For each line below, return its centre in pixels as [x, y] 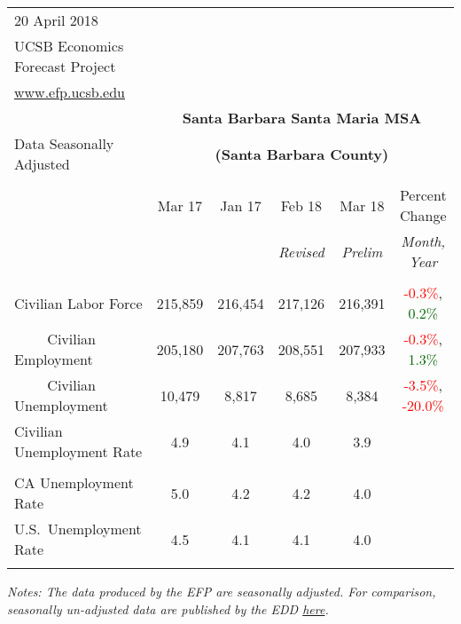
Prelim [362, 251]
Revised [301, 251]
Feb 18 [301, 205]
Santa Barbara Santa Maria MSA [302, 118]
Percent [423, 195]
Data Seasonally [64, 143]
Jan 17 [241, 205]
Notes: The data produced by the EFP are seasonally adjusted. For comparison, [222, 591]
